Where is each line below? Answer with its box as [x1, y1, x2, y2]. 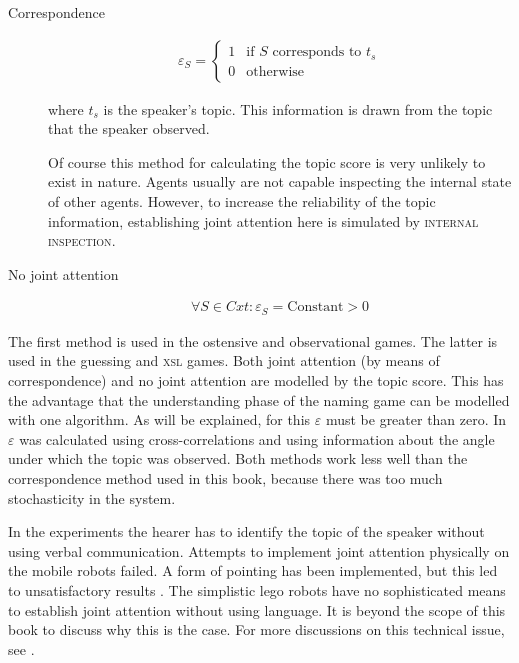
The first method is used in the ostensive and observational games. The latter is [8, 330, 498, 351]
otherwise [246, 64, 305, 79]
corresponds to [272, 45, 362, 60]
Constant [287, 300, 344, 315]
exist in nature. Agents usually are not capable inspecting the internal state [48, 171, 512, 192]
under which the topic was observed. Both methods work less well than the [8, 448, 468, 469]
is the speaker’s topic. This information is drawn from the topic [103, 98, 493, 119]
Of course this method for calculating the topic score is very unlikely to [48, 151, 486, 172]
